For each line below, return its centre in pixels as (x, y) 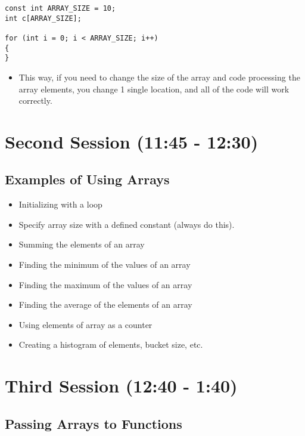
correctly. (35, 101)
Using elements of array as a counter (85, 324)
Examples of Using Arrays (87, 179)
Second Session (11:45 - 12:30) (132, 141)
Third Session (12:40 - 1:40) (121, 386)
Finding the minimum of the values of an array (105, 265)
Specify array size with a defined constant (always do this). (127, 224)
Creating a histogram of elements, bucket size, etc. (111, 344)
